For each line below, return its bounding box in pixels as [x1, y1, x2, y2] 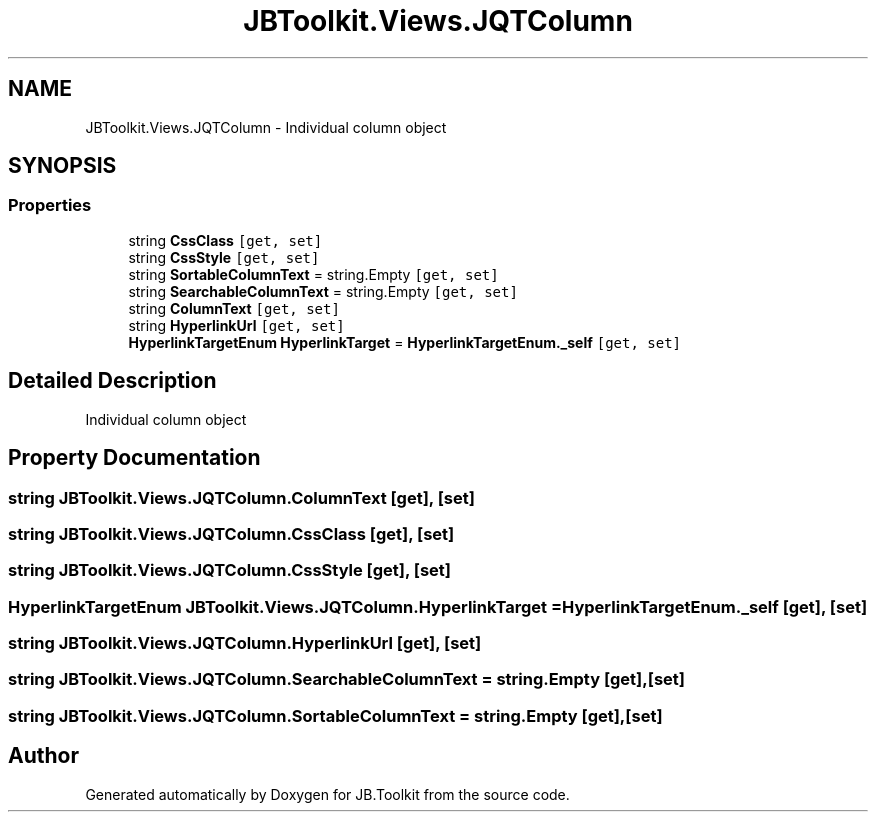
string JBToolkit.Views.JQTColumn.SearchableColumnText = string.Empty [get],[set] [8, 669, 685, 690]
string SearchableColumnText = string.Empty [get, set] [128, 282, 518, 300]
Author [8, 743, 79, 769]
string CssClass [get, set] [128, 231, 323, 249]
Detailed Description [8, 368, 217, 394]
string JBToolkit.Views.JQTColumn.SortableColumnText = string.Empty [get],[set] [8, 705, 663, 726]
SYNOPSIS [8, 153, 117, 179]
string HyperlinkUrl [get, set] [128, 316, 345, 334]
